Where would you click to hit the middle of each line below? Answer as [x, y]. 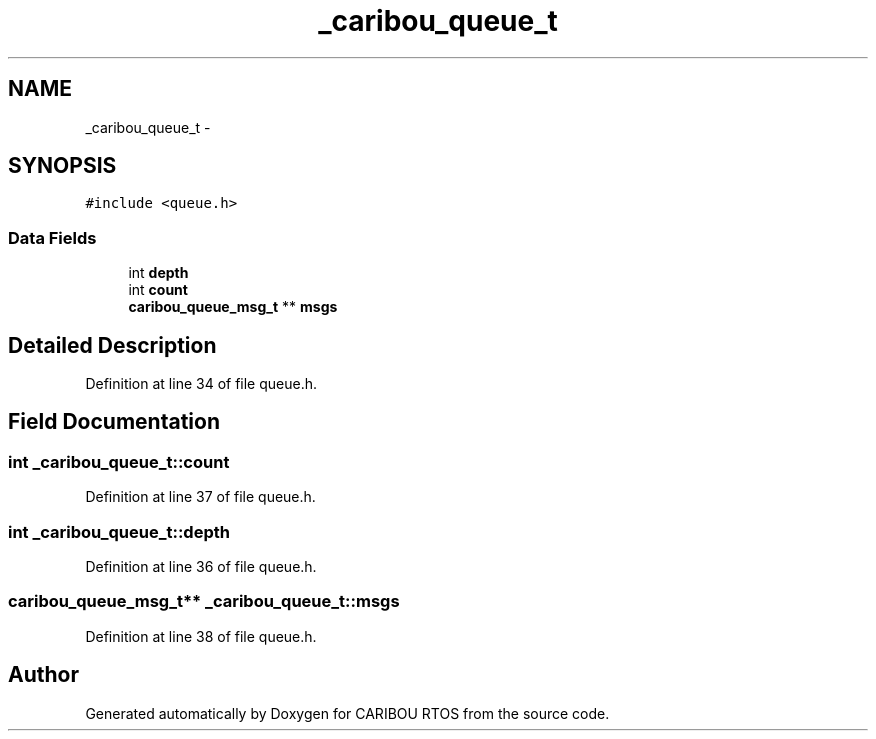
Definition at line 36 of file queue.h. [201, 566]
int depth [158, 273]
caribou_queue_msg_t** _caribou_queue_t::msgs [204, 601]
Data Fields [52, 237]
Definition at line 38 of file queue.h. [201, 636]
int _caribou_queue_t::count [119, 461]
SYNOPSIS [62, 166]
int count [158, 290]
